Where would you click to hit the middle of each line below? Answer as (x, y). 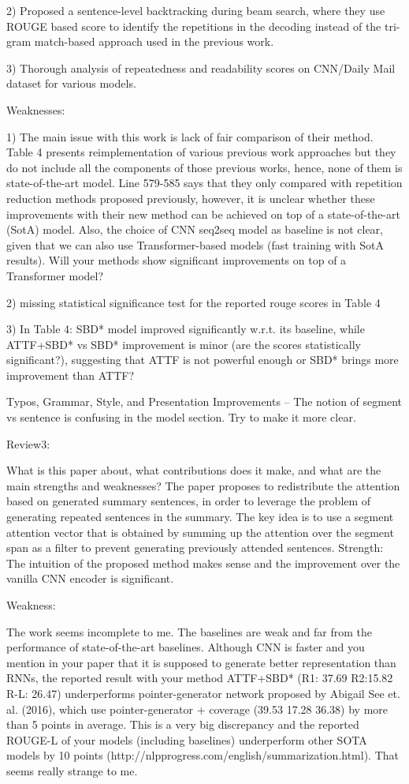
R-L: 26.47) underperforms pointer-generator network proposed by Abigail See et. (203, 693)
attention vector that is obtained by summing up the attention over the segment (200, 532)
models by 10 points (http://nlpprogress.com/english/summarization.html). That (203, 755)
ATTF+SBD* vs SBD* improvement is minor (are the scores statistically (184, 344)
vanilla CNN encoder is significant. (90, 578)
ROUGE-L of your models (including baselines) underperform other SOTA (187, 739)
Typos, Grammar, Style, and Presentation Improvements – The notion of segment (204, 401)
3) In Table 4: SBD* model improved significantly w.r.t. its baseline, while (186, 329)
